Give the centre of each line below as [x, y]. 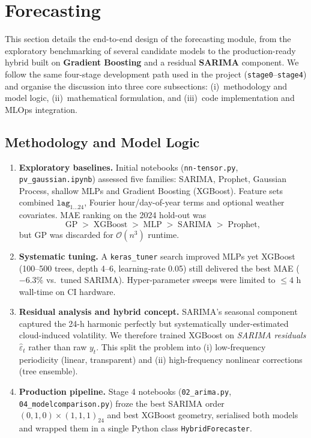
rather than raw [58, 347]
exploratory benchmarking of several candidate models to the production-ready [150, 50]
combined [36, 202]
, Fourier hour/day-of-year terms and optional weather [184, 202]
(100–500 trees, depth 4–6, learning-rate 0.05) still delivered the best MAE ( [159, 268]
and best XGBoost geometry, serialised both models [203, 415]
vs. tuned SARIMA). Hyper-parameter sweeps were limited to [161, 280]
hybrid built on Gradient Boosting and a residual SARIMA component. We [152, 62]
